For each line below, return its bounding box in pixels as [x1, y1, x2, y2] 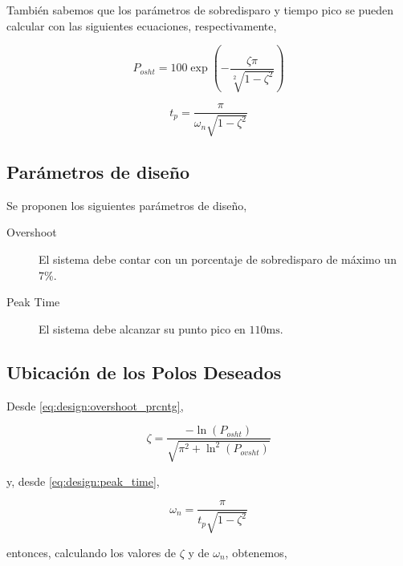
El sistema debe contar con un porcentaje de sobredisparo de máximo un [39, 251, 397, 268]
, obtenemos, [225, 544, 287, 560]
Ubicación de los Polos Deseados [6, 359, 282, 384]
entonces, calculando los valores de [6, 544, 177, 560]
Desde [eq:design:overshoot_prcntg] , [6, 397, 184, 414]
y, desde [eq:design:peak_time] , [6, 472, 160, 489]
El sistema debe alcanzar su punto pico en [39, 320, 246, 337]
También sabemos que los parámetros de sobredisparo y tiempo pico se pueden [6, 2, 394, 18]
